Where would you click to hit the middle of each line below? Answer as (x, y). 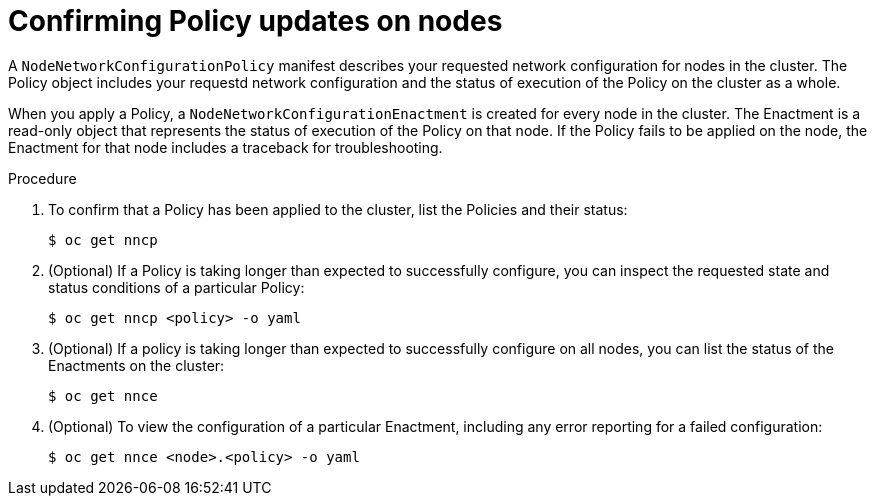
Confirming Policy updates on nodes (255, 21)
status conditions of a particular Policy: (176, 287)
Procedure (42, 178)
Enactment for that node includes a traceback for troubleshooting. (225, 147)
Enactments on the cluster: (136, 365)
